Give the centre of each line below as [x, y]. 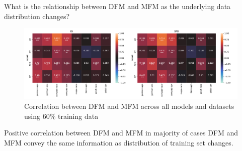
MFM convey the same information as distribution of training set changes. [119, 142]
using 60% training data [61, 116]
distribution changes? [37, 16]
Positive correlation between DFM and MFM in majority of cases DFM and [121, 133]
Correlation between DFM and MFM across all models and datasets [129, 106]
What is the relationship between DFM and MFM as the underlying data [117, 6]
